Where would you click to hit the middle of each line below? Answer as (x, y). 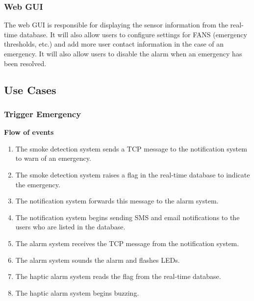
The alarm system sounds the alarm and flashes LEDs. (98, 260)
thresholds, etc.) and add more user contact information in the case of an (114, 44)
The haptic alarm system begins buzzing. (77, 292)
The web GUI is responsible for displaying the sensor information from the (116, 25)
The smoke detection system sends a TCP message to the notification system (131, 148)
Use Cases (30, 89)
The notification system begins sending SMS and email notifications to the (127, 217)
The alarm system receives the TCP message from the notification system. (127, 243)
